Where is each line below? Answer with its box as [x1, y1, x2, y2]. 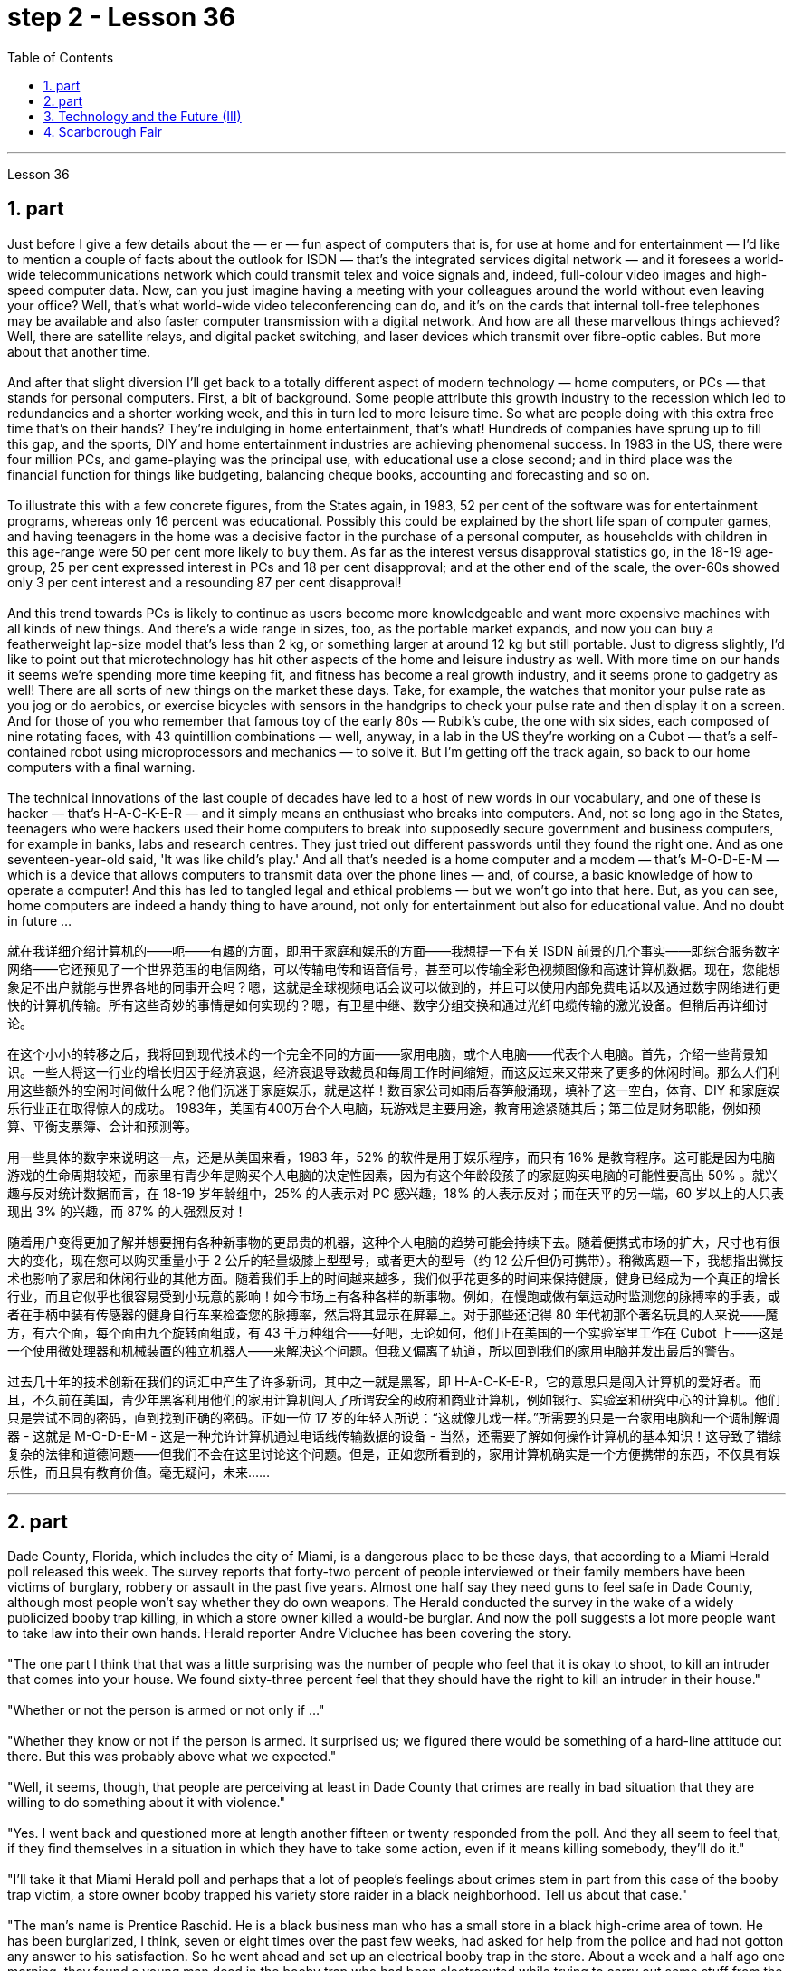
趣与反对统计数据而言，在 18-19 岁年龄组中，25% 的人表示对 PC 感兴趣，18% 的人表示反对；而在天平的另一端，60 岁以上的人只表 [7, 1185, 785, 1201]
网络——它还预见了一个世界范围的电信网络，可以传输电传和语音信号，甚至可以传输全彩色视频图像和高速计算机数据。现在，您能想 [7, 960, 780, 976]
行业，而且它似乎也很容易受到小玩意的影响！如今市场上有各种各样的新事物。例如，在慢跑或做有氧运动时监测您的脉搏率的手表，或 [7, 1288, 780, 1304]
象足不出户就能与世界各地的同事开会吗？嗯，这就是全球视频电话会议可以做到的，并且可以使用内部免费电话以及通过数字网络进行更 [7, 978, 780, 995]
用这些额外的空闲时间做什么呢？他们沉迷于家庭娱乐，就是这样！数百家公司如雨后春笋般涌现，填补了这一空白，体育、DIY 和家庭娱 [7, 1081, 780, 1098]
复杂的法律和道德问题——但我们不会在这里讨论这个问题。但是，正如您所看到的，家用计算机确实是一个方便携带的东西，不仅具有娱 [7, 1445, 780, 1462]
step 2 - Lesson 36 [7, 2, 235, 33]
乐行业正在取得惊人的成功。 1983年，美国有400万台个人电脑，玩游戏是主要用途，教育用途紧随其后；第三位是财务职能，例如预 [7, 1100, 761, 1116]
